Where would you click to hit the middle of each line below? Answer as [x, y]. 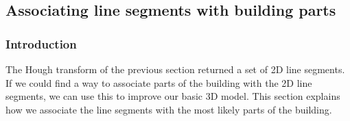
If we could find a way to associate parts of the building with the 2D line [159, 82]
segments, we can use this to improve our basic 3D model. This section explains [173, 96]
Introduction [41, 43]
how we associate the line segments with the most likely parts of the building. [169, 109]
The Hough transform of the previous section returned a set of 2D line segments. [175, 69]
